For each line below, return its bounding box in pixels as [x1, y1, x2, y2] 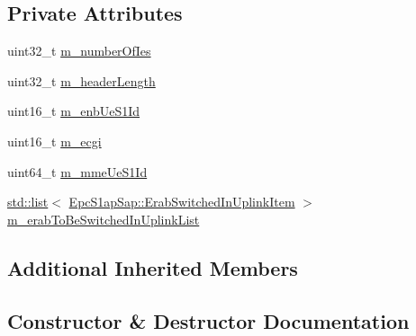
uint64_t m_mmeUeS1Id [7, 162, 148, 181]
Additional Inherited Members [7, 253, 298, 281]
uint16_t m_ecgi [7, 131, 102, 150]
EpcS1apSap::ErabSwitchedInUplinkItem [68, 192, 295, 211]
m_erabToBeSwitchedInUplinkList [7, 209, 200, 228]
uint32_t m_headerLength [7, 71, 156, 90]
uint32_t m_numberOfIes [7, 41, 151, 60]
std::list [7, 192, 49, 211]
